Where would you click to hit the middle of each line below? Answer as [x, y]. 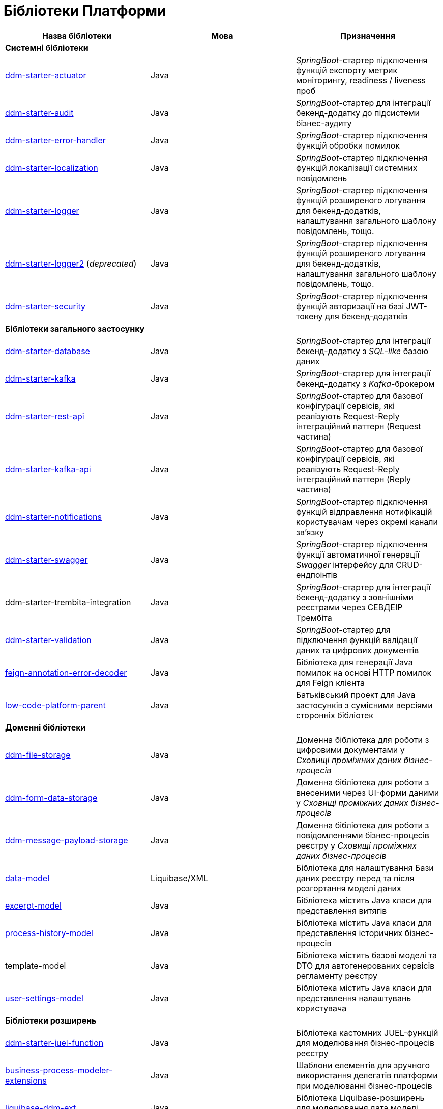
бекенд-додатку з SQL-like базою [362, 351]
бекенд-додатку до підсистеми [358, 113]
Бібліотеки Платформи [85, 11]
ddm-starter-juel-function [54, 1043]
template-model [36, 965]
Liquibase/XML [179, 878]
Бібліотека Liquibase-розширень [360, 1098]
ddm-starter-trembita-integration [68, 602]
